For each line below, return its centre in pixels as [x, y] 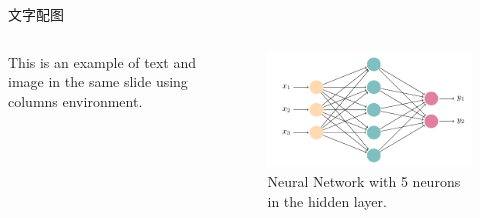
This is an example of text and [102, 61]
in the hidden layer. [327, 200]
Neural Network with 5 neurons [364, 181]
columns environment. [75, 100]
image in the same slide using [98, 81]
